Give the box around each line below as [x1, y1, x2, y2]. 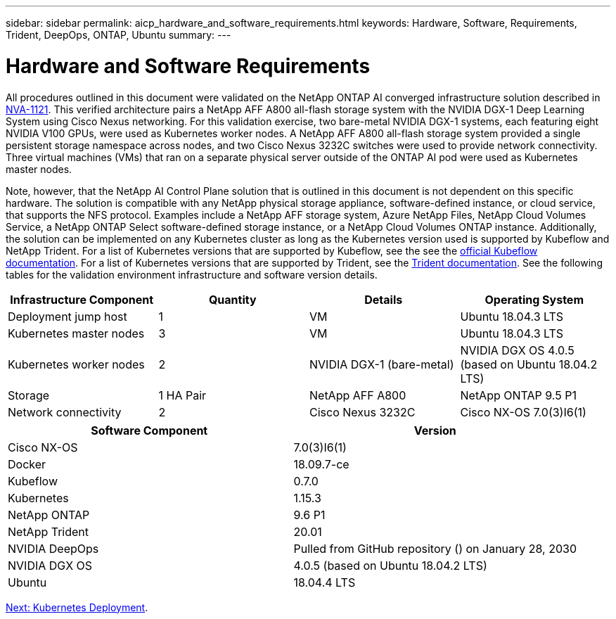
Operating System [485, 292, 584, 307]
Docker [8, 457, 46, 471]
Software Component [91, 423, 208, 438]
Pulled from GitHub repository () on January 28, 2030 [293, 541, 577, 556]
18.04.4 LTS [293, 575, 356, 589]
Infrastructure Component [10, 292, 154, 307]
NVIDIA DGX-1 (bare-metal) [309, 357, 454, 371]
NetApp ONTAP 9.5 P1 [460, 388, 577, 402]
